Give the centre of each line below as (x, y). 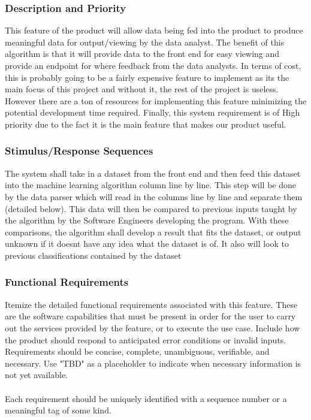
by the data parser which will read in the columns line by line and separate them (154, 196)
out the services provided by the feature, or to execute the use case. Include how (153, 327)
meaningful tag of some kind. (58, 410)
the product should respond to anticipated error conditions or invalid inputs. (146, 339)
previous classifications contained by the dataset (93, 255)
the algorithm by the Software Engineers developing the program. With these (147, 220)
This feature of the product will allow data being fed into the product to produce (154, 30)
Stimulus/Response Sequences (79, 151)
